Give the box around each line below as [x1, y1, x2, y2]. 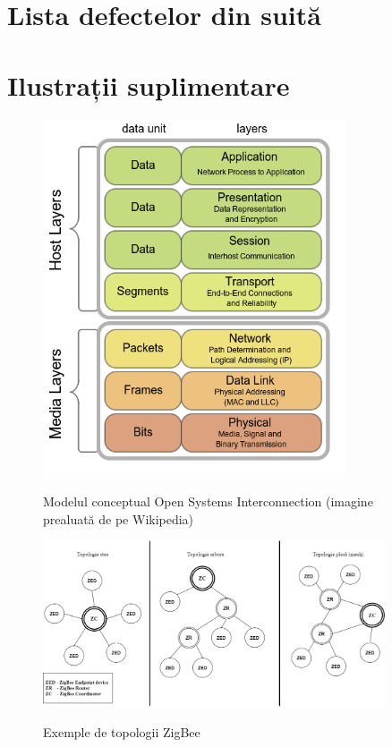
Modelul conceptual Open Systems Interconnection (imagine [43, 492, 373, 511]
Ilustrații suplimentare [7, 66, 290, 103]
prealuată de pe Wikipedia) [43, 509, 194, 528]
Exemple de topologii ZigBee [43, 722, 200, 741]
